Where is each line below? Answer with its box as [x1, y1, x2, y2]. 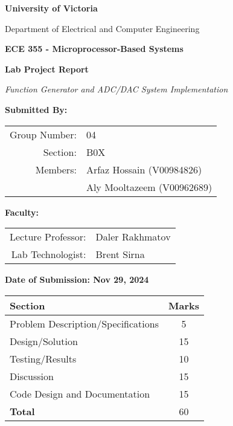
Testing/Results [10, 351, 77, 366]
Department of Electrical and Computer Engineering [5, 22, 200, 34]
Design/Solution [10, 334, 78, 348]
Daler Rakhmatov [95, 230, 171, 244]
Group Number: [10, 127, 77, 141]
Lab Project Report [5, 62, 89, 75]
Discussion [10, 369, 54, 383]
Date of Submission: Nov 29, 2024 [5, 273, 149, 286]
